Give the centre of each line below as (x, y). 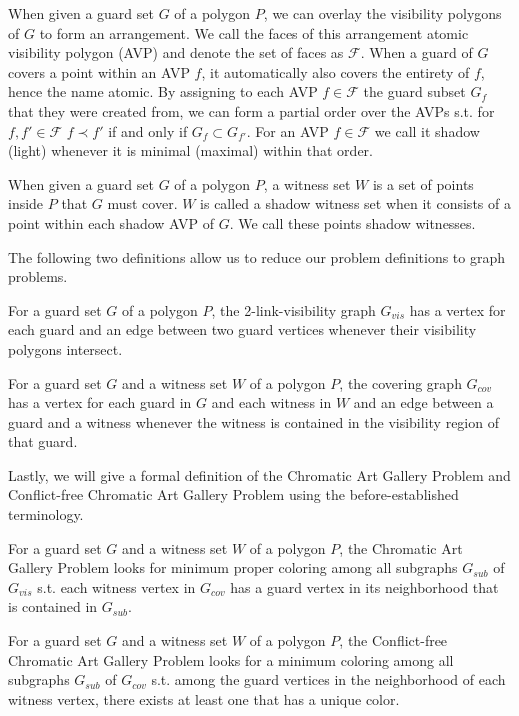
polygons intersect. (65, 348)
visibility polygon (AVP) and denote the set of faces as (176, 52)
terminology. (46, 514)
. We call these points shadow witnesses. (352, 222)
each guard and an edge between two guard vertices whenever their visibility (242, 329)
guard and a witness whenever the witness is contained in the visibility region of (253, 421)
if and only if (148, 130)
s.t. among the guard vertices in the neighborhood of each (328, 679)
